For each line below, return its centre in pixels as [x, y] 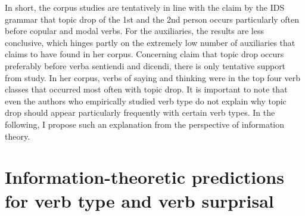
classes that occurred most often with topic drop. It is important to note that [146, 89]
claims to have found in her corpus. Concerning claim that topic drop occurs [144, 54]
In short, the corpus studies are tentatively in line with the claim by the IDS [145, 7]
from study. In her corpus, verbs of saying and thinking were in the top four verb [153, 77]
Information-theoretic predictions [144, 177]
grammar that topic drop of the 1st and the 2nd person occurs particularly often [152, 19]
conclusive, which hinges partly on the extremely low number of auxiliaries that [150, 42]
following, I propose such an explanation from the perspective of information [145, 124]
